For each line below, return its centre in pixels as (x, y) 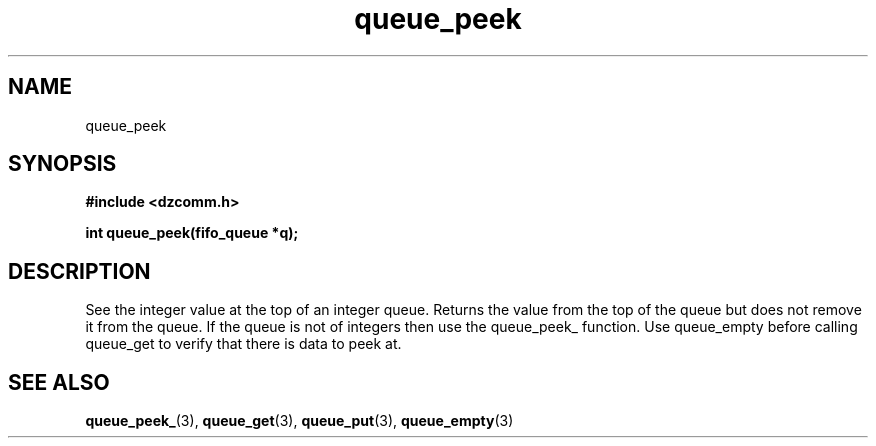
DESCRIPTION (79, 271)
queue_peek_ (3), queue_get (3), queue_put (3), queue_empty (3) (299, 421)
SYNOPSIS (62, 164)
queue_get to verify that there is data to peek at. (243, 344)
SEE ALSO (59, 382)
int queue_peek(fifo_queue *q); (192, 233)
